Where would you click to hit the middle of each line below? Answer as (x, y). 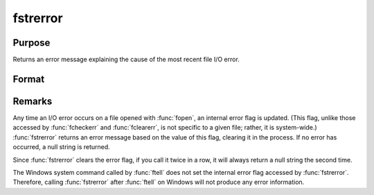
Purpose (32, 43)
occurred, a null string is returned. (61, 147)
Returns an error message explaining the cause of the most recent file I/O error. (126, 60)
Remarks (33, 101)
